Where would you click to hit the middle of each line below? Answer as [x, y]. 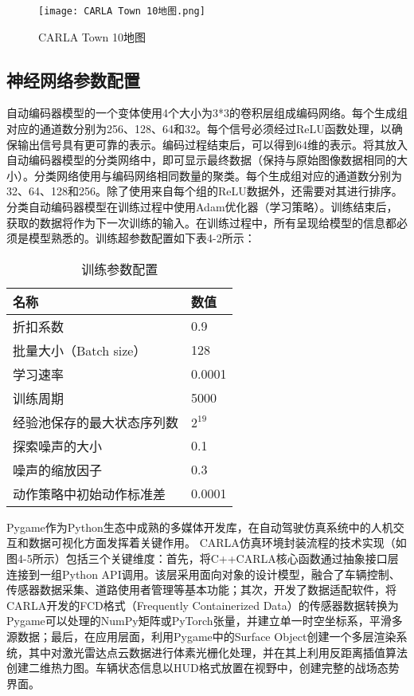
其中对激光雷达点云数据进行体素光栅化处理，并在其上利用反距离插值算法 [218, 652]
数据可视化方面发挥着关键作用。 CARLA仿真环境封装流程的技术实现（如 [217, 543]
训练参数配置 [120, 269]
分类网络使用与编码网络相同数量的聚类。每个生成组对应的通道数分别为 [218, 175]
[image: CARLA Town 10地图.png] [122, 11]
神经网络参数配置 [73, 79]
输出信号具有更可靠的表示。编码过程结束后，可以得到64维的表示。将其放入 [212, 144]
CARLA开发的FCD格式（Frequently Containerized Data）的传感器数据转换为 [203, 605]
